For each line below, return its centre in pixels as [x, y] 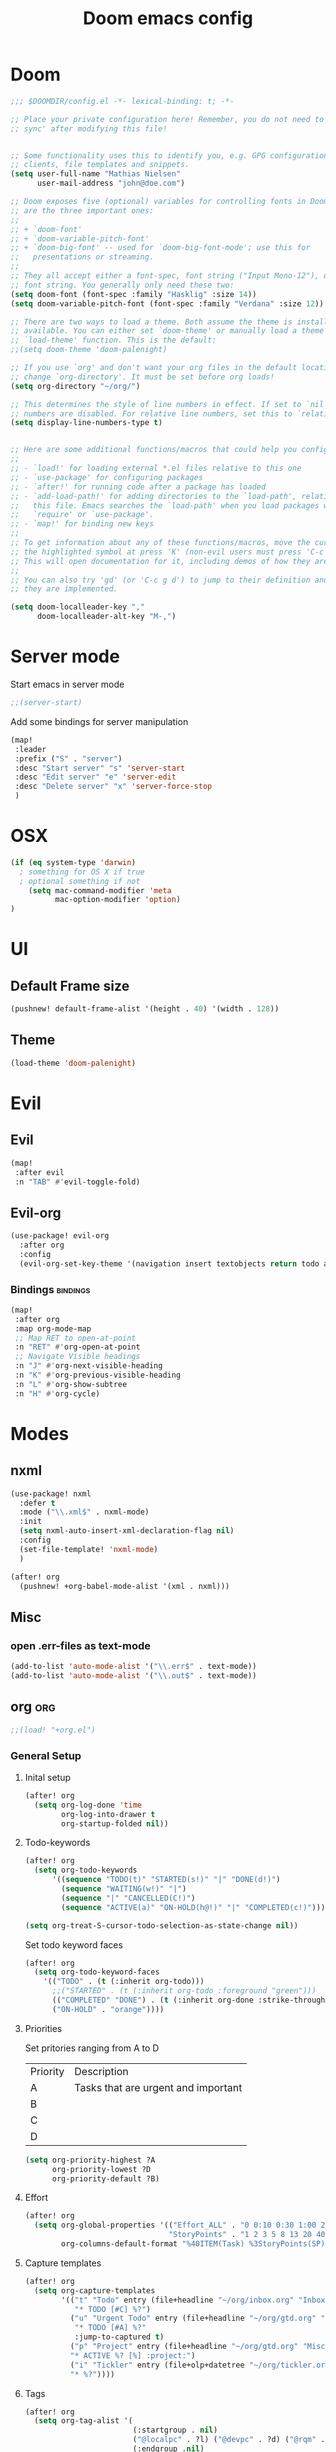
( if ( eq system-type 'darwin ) [73, 862]
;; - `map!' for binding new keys [82, 524]
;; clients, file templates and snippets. [100, 165]
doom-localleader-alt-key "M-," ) [106, 617]
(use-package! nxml [51, 1493]
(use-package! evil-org [60, 1236]
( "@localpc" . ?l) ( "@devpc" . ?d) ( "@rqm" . [229, 2440]
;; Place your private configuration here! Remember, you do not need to [167, 119]
